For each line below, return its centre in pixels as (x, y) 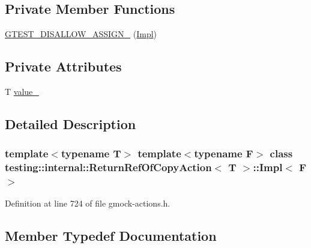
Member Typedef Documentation (111, 236)
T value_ (22, 91)
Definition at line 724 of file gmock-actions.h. (88, 203)
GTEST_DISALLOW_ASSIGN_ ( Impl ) (81, 34)
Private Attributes (63, 66)
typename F (224, 153)
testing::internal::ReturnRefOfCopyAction (108, 167)
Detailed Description (71, 123)
